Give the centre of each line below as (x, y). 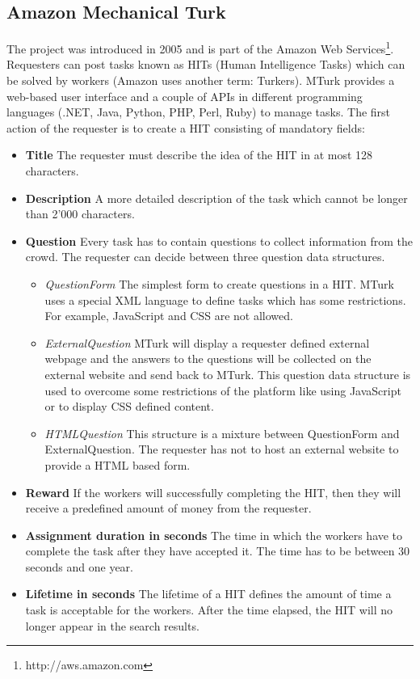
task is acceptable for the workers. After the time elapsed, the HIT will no (209, 610)
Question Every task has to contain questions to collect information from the (219, 240)
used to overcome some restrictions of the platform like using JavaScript (223, 390)
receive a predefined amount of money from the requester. (168, 508)
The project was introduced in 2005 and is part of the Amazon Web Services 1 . (200, 47)
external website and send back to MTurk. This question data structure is (228, 374)
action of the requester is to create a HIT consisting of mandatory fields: (186, 127)
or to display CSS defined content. (129, 406)
